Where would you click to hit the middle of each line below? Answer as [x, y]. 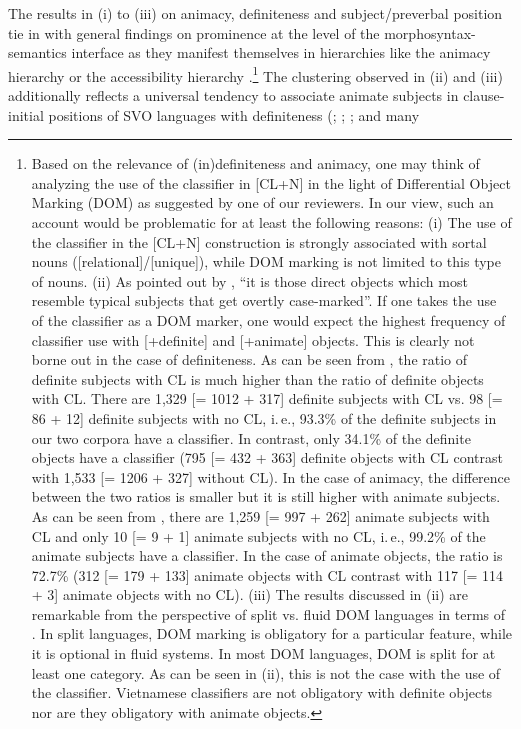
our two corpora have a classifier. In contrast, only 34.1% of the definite [251, 437]
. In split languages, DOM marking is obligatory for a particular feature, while [272, 633]
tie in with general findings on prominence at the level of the [194, 32]
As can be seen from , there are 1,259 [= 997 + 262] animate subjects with [260, 515]
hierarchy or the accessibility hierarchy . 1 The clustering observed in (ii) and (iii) [255, 74]
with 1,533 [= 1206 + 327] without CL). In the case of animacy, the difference [271, 476]
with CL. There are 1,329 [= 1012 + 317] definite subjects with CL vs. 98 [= [267, 398]
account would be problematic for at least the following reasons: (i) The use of [271, 222]
